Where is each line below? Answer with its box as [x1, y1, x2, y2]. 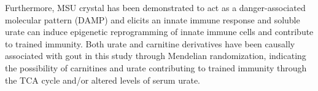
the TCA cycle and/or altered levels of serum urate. [5, 73, 200, 86]
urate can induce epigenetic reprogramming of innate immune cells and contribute [5, 25, 314, 38]
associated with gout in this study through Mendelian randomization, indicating [5, 49, 306, 62]
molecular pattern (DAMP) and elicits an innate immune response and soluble [5, 13, 300, 26]
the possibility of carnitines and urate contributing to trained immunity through [5, 61, 307, 74]
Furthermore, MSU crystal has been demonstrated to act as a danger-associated [5, 1, 306, 14]
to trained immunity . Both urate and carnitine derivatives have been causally [5, 37, 295, 50]
